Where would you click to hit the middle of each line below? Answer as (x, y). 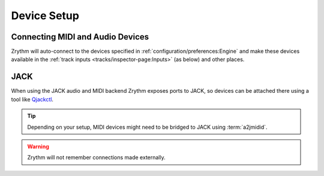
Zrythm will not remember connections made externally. (96, 157)
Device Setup (45, 16)
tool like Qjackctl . (32, 99)
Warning (38, 146)
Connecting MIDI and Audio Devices (80, 37)
